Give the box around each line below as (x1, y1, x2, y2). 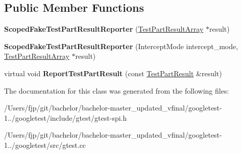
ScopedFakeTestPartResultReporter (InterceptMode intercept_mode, (4, 40, 238, 51)
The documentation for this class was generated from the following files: (4, 85, 229, 96)
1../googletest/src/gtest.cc (4, 139, 86, 150)
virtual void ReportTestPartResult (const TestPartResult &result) (4, 68, 222, 78)
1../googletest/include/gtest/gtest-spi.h (4, 112, 127, 123)
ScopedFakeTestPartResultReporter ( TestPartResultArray (4, 24, 204, 34)
